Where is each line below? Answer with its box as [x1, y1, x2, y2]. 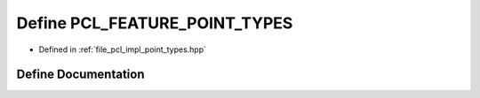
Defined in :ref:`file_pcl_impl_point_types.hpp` [38, 44, 207, 55]
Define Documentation [16, 67, 145, 82]
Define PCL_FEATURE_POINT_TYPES [16, 13, 293, 33]
